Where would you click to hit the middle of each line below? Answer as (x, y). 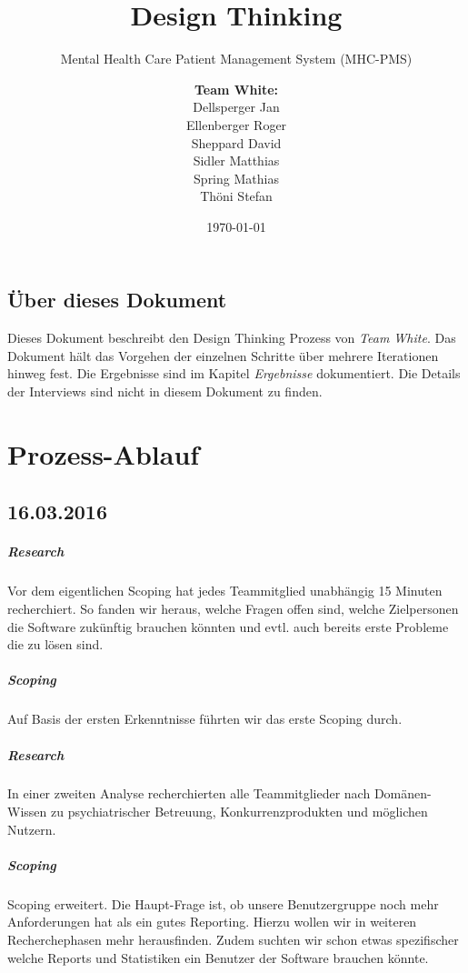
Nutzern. (32, 829)
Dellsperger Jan (236, 107)
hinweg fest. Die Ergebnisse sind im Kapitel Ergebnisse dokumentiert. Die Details (234, 373)
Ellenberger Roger (236, 124)
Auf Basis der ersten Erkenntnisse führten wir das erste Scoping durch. (205, 719)
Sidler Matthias (236, 160)
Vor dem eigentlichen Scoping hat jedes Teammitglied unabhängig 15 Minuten (225, 591)
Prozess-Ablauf (104, 453)
